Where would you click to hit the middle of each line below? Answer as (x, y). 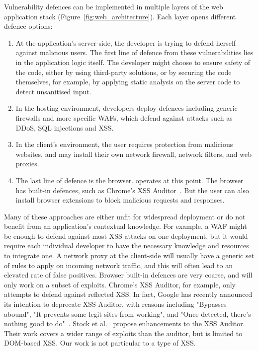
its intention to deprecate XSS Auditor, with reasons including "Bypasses (115, 304)
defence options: (28, 26)
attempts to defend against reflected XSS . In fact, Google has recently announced (128, 294)
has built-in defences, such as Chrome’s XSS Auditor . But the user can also (132, 190)
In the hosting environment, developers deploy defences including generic (127, 108)
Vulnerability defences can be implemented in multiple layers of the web (114, 6)
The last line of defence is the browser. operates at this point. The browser (129, 180)
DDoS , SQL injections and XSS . (65, 127)
